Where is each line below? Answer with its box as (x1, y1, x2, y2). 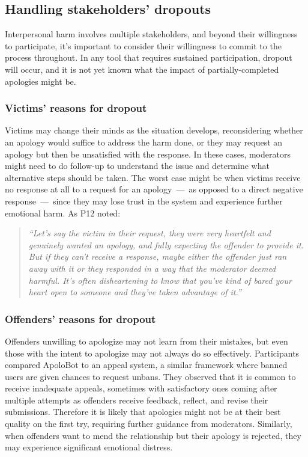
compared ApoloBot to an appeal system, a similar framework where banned (5, 358, 288, 371)
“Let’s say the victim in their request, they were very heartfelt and (28, 227, 271, 239)
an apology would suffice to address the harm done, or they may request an (5, 135, 283, 148)
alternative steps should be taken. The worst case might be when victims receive (5, 171, 301, 183)
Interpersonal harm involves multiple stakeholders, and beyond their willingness (5, 28, 298, 40)
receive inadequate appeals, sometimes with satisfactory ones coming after (5, 382, 277, 394)
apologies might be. (5, 75, 76, 87)
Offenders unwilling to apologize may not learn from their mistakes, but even (5, 334, 288, 347)
